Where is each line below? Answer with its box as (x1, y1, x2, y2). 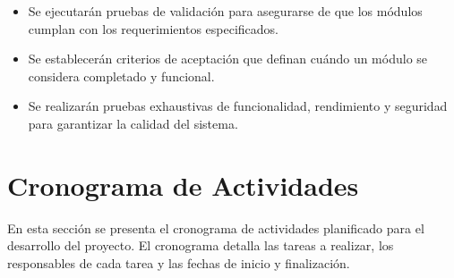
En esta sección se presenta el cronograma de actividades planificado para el (7, 218, 424, 237)
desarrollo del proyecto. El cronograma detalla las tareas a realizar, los (7, 236, 394, 255)
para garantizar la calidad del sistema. (28, 114, 238, 132)
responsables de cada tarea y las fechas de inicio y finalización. (7, 253, 350, 272)
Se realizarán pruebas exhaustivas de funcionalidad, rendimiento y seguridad (28, 97, 448, 115)
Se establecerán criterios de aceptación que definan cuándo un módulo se (28, 49, 428, 68)
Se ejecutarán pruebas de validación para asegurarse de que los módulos (28, 2, 423, 20)
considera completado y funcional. (28, 66, 215, 85)
